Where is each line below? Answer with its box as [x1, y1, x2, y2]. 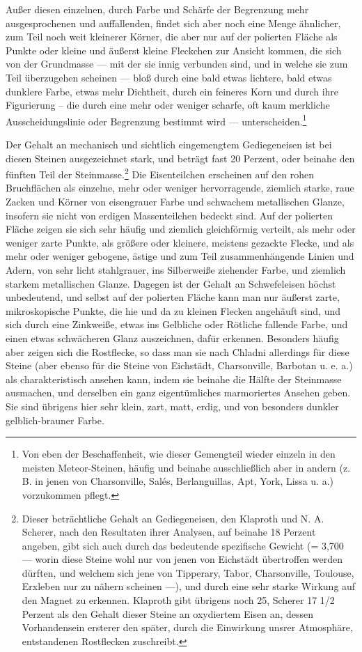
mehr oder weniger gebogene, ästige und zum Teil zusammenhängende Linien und [6, 249, 354, 263]
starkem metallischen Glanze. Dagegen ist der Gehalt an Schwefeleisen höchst [6, 276, 336, 290]
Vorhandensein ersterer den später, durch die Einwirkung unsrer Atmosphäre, [22, 620, 353, 635]
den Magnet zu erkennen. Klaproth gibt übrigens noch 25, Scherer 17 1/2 [22, 593, 335, 607]
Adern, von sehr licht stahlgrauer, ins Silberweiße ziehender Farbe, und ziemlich [6, 263, 346, 277]
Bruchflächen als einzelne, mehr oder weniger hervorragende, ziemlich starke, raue [6, 180, 354, 195]
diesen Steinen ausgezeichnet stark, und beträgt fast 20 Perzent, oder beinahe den [6, 150, 355, 165]
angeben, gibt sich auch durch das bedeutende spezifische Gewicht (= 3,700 [22, 538, 344, 552]
